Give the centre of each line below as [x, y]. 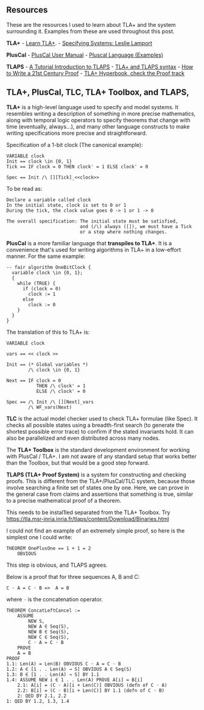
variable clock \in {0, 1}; [47, 273]
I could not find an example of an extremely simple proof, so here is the [96, 531]
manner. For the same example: [46, 256]
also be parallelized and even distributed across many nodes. [83, 438]
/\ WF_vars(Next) [50, 407]
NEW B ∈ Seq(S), [49, 632]
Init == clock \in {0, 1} [39, 161]
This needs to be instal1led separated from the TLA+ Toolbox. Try [88, 512]
